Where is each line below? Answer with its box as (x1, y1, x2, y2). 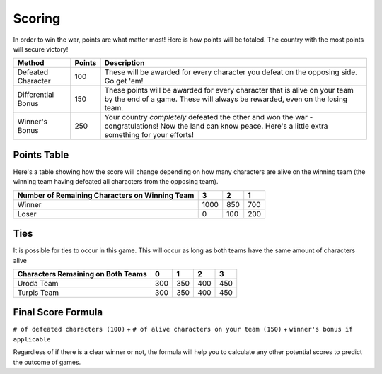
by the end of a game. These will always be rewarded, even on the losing (104, 94, 348, 104)
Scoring (13, 11, 61, 26)
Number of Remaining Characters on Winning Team (17, 190, 195, 200)
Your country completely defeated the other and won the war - (104, 112, 313, 122)
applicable (13, 335, 51, 343)
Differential (17, 90, 54, 100)
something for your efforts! (104, 130, 195, 140)
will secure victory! (13, 45, 69, 53)
